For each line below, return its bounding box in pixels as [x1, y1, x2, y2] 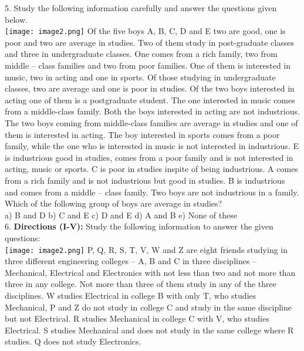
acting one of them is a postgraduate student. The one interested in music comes [5, 93, 295, 106]
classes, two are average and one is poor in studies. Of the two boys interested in [5, 82, 295, 95]
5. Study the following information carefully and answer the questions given [5, 2, 277, 14]
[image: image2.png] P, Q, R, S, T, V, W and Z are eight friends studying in [5, 243, 288, 255]
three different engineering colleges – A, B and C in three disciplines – [5, 255, 257, 267]
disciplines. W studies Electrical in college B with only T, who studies [5, 289, 256, 301]
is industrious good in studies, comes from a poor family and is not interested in [5, 151, 293, 163]
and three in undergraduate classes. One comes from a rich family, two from [5, 48, 278, 60]
